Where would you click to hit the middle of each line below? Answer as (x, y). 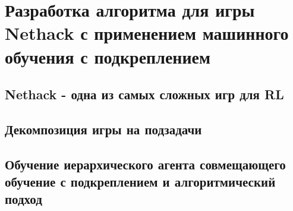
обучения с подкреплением (108, 56)
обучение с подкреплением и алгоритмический (140, 182)
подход (23, 199)
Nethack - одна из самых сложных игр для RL (144, 94)
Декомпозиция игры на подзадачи (103, 129)
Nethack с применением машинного (147, 33)
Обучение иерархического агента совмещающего (145, 164)
